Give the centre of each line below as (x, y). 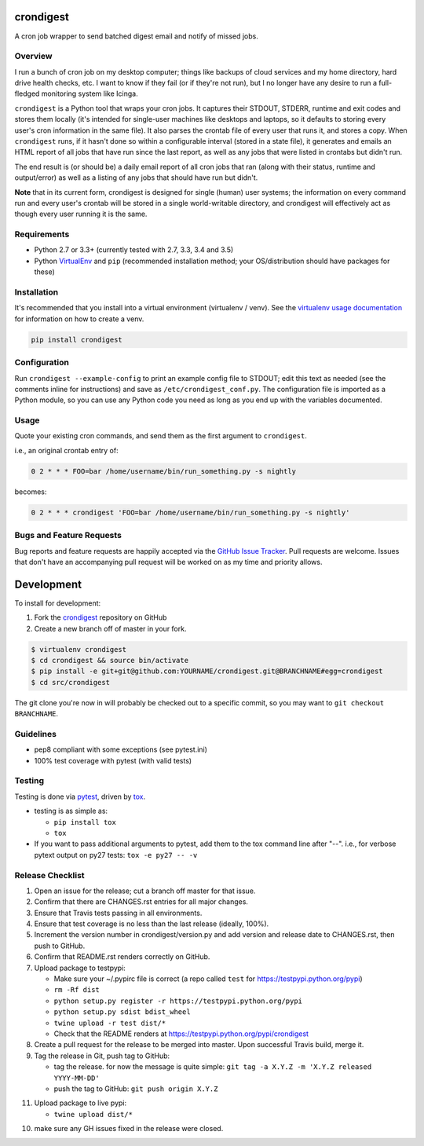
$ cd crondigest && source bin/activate (110, 660)
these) (44, 272)
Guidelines (35, 734)
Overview (33, 57)
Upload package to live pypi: (80, 1103)
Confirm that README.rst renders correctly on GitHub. (122, 957)
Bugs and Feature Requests (68, 536)
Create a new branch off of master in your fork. (110, 628)
